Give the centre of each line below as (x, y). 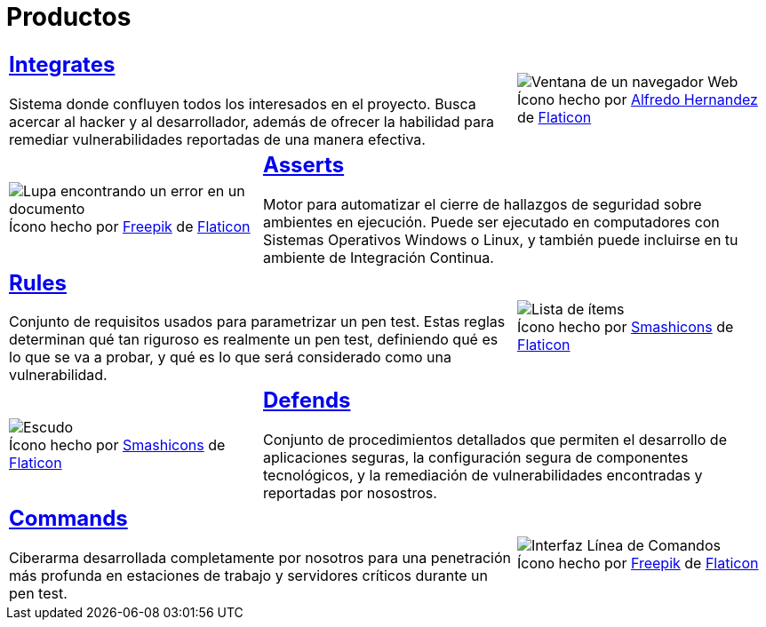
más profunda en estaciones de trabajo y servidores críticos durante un (249, 576)
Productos (69, 17)
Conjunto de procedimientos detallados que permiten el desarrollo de (495, 440)
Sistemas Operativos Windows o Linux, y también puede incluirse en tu (500, 239)
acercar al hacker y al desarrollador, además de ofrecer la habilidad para (252, 121)
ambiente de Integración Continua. (378, 257)
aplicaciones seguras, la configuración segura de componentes (475, 458)
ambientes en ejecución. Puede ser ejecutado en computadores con (491, 222)
